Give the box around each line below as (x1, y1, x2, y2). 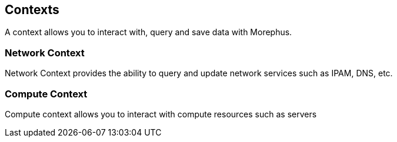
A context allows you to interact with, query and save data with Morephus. (5, 27, 292, 38)
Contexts (5, 2, 59, 17)
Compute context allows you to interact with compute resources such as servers (5, 109, 317, 119)
